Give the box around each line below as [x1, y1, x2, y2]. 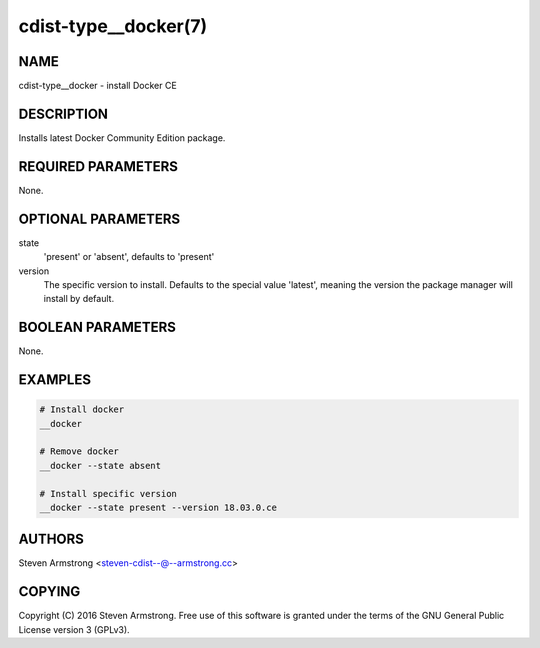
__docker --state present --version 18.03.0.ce [39, 501, 277, 513]
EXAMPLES [18, 371, 92, 389]
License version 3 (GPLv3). [18, 623, 130, 635]
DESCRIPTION [18, 105, 109, 122]
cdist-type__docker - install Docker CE [18, 80, 177, 92]
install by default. [43, 293, 115, 305]
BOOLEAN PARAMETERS [18, 319, 177, 336]
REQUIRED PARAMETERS [18, 158, 179, 175]
